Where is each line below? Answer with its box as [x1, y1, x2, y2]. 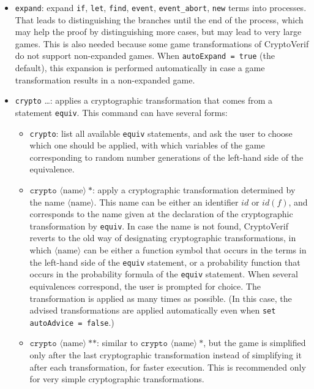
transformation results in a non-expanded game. [15, 73, 195, 86]
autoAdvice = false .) [29, 315, 114, 328]
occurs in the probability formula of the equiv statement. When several [29, 268, 298, 280]
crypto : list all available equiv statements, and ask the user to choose [29, 126, 293, 139]
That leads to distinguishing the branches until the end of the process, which [15, 13, 304, 26]
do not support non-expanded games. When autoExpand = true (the [15, 49, 275, 62]
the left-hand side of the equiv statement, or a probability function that [29, 255, 301, 268]
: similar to [97, 336, 138, 349]
